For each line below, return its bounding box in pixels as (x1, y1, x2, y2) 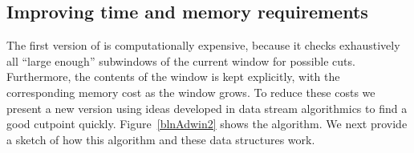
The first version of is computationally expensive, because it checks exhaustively (6, 37, 400, 54)
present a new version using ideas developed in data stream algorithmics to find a (6, 99, 408, 116)
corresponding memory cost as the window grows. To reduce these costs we (6, 83, 375, 100)
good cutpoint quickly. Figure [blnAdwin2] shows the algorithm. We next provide (6, 115, 408, 132)
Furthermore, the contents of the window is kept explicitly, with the (6, 68, 340, 85)
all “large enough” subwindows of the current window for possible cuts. (6, 52, 355, 69)
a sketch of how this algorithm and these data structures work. (6, 131, 315, 147)
